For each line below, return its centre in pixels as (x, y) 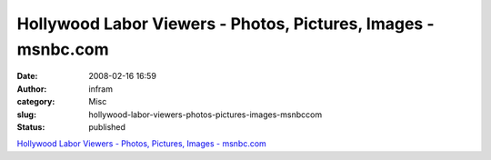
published (107, 126)
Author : (32, 89)
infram (101, 89)
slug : (26, 115)
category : (36, 102)
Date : (27, 76)
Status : (31, 126)
